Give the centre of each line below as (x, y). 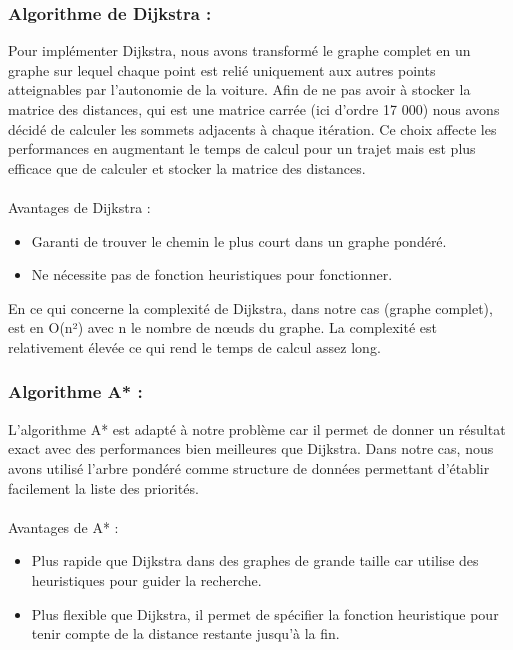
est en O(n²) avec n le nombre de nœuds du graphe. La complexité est (222, 327)
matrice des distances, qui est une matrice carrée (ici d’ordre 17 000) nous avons (254, 109)
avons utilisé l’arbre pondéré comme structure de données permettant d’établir (249, 467)
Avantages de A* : (63, 526)
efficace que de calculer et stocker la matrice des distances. (187, 167)
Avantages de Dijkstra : (79, 206)
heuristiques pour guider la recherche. (146, 579)
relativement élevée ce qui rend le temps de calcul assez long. (194, 346)
